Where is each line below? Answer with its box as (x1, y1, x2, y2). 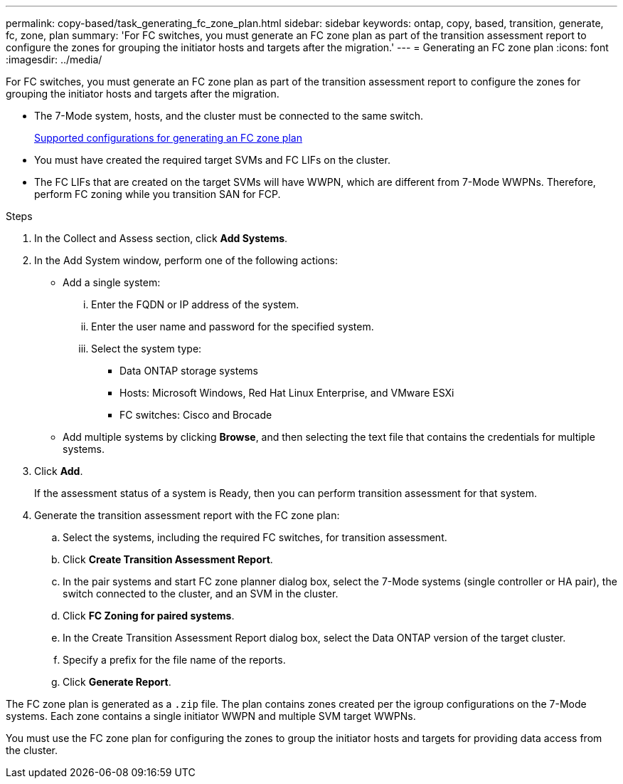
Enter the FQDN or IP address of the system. (91, 298, 299, 310)
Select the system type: (91, 343, 202, 355)
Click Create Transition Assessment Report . (63, 553, 273, 565)
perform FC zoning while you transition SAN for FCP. (34, 188, 281, 200)
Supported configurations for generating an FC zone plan (34, 132, 302, 144)
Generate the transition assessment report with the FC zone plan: (34, 509, 340, 521)
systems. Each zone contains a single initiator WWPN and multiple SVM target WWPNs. (6, 710, 416, 722)
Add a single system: (63, 276, 161, 288)
